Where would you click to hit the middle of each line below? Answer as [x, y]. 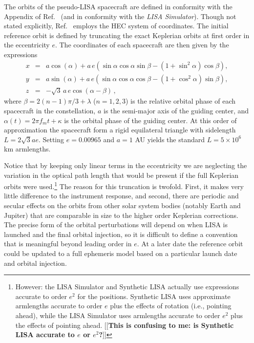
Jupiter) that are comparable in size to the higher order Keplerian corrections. [121, 215]
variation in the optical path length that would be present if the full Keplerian [121, 175]
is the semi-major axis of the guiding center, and [176, 111]
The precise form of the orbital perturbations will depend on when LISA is [116, 225]
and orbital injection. [35, 263]
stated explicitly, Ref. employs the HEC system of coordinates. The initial [116, 26]
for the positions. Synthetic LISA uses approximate [154, 296]
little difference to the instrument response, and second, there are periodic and [121, 196]
